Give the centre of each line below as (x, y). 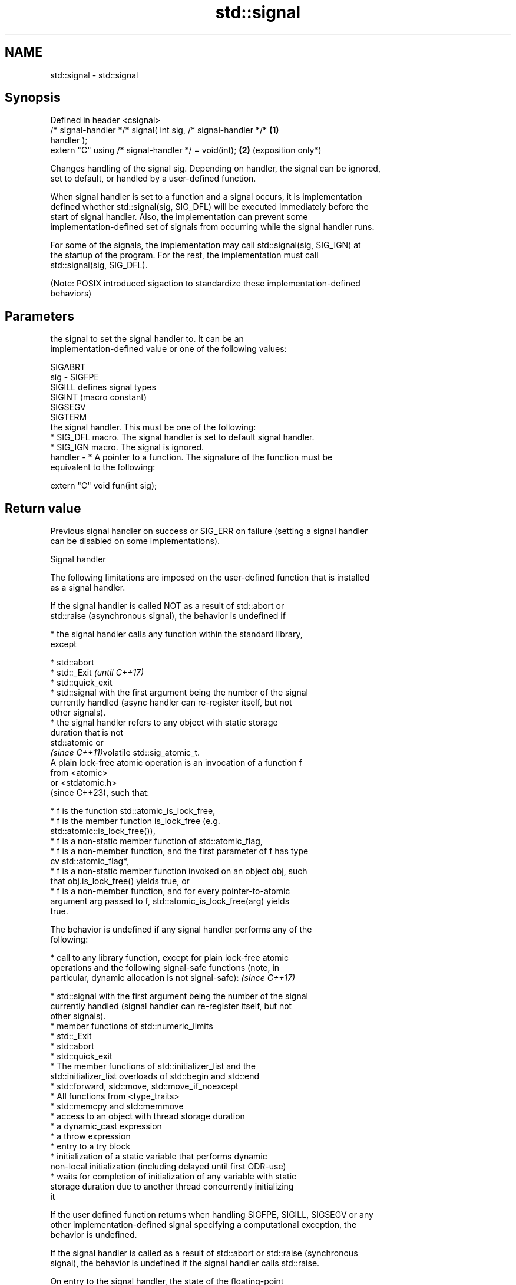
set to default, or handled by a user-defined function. (153, 179)
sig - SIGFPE (75, 377)
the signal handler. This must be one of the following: (153, 427)
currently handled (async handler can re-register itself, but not (171, 703)
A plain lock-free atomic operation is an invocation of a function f (176, 763)
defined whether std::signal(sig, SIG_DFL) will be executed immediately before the (209, 207)
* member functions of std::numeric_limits (132, 1026)
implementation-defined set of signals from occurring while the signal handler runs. (212, 227)
